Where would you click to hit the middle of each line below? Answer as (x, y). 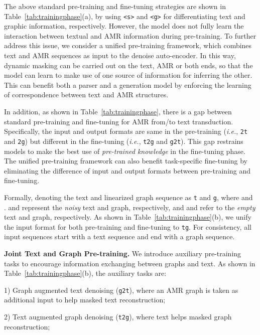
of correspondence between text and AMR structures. (86, 95)
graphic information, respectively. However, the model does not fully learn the (124, 26)
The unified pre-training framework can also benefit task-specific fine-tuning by (126, 161)
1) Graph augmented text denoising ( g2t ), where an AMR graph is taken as (121, 290)
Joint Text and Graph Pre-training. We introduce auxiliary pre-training (123, 253)
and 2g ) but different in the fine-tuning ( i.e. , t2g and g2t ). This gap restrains (124, 141)
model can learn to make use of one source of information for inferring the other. (128, 75)
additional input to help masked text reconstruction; (85, 300)
